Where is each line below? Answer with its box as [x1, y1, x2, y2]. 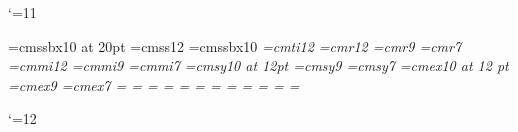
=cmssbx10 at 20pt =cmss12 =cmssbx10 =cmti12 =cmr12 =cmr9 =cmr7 [8, 35, 462, 56]
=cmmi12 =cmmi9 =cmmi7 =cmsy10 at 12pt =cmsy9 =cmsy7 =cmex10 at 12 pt [8, 55, 509, 76]
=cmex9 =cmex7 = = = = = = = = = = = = [8, 74, 300, 95]
